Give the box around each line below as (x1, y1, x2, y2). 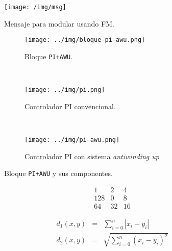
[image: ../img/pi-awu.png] (24, 136, 120, 143)
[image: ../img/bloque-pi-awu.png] (24, 36, 145, 44)
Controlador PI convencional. (24, 101, 116, 111)
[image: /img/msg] (4, 4, 66, 11)
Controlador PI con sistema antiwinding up (24, 150, 159, 161)
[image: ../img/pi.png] (24, 86, 105, 94)
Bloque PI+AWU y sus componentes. (4, 168, 113, 179)
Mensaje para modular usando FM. (4, 18, 114, 29)
